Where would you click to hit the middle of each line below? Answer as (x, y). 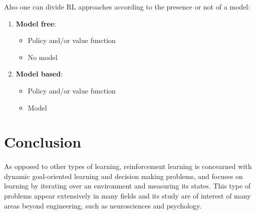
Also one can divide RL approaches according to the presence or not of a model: (127, 6)
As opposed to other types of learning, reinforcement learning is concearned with (128, 166)
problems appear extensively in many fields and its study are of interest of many (127, 195)
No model (43, 57)
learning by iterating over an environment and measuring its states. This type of (127, 186)
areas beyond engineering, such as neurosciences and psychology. (103, 205)
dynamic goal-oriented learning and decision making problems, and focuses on (123, 176)
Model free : (36, 23)
